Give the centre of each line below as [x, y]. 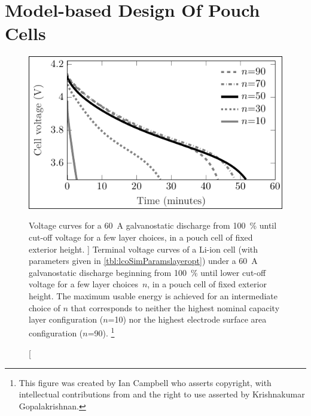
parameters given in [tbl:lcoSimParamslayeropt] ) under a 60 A [143, 261]
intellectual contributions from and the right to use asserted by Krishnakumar [162, 394]
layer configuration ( [66, 319]
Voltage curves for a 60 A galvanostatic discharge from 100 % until [153, 225]
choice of [45, 307]
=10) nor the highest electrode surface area [187, 319]
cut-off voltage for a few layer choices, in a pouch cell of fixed [141, 237]
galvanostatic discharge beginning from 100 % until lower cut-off [147, 272]
